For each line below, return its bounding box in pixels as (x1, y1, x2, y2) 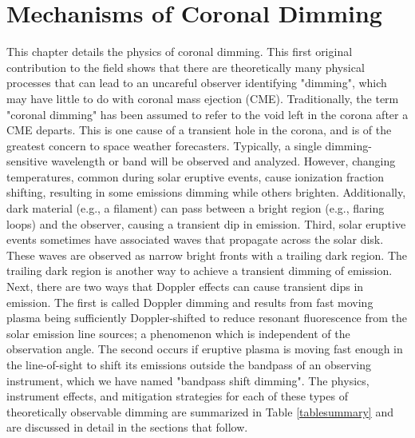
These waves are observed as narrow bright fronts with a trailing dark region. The (6, 246, 407, 263)
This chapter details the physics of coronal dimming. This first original (6, 43, 353, 60)
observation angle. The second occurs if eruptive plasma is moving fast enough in (6, 340, 403, 357)
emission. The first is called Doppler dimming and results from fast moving (6, 293, 373, 310)
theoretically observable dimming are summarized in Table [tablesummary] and (6, 403, 394, 420)
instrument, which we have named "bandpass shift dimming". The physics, (6, 372, 370, 388)
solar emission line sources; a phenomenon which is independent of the (6, 325, 350, 341)
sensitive (6, 153, 48, 169)
